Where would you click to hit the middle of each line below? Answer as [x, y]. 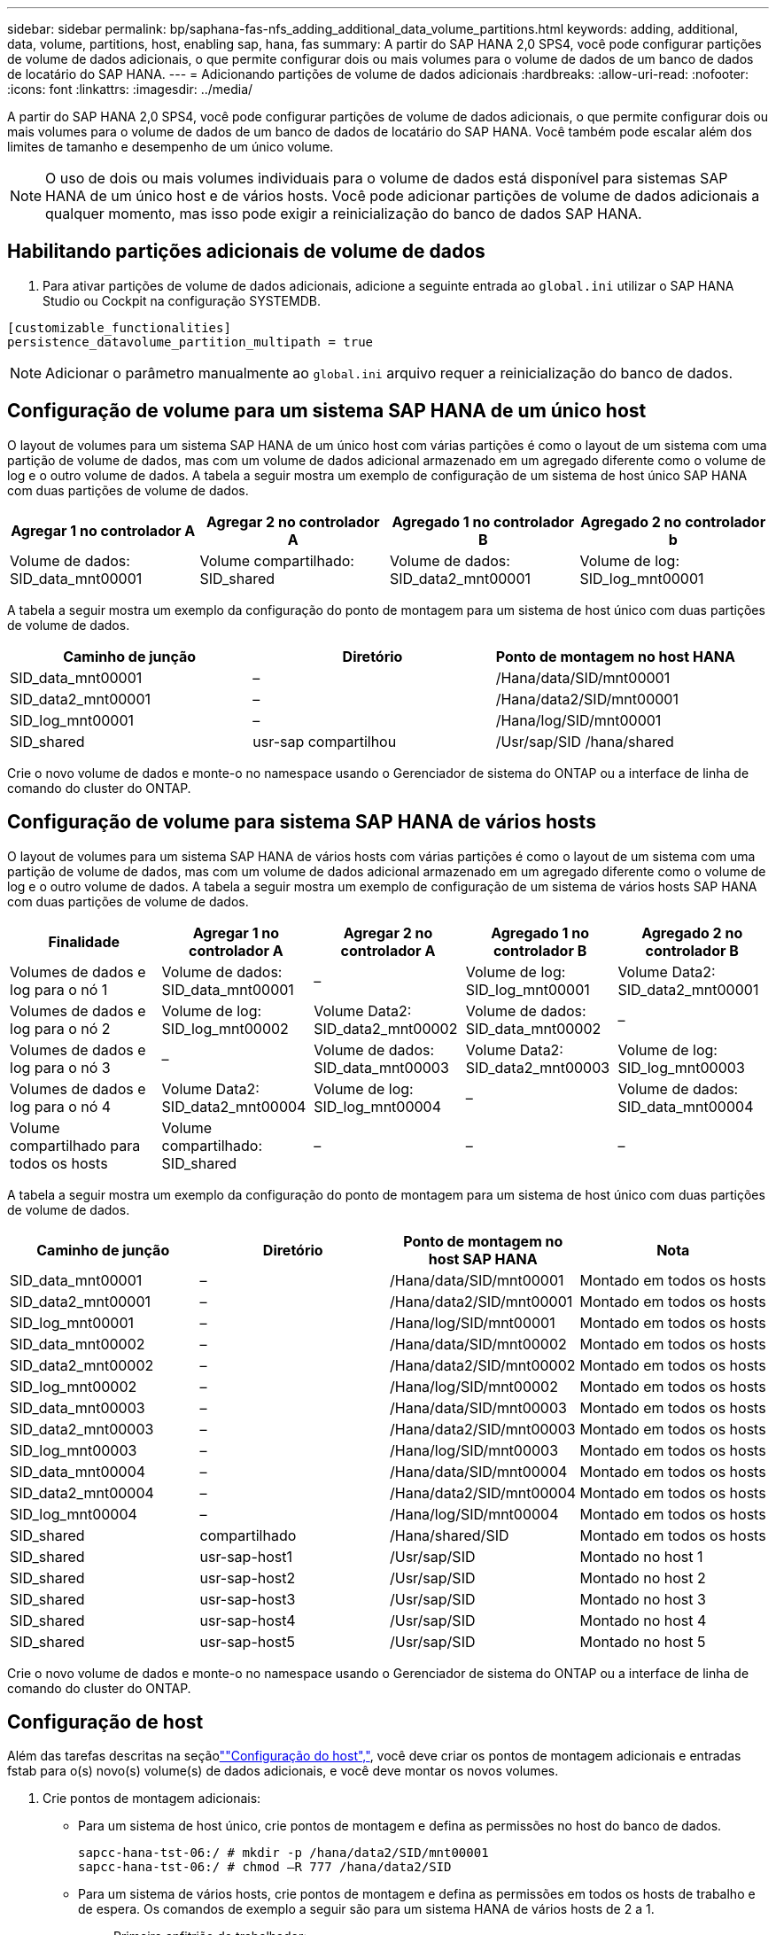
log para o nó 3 [60, 1067]
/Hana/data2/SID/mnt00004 [483, 1492]
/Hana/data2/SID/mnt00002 [483, 1365]
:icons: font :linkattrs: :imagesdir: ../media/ [130, 89]
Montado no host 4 [643, 1620]
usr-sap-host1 [246, 1556]
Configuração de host [105, 1721]
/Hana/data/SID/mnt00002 [478, 1344]
